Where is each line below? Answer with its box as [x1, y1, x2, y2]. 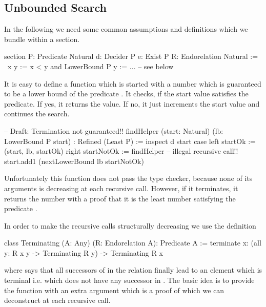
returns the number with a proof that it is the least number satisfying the [4, 193, 236, 203]
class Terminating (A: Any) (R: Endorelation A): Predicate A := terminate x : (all [4, 237, 261, 248]
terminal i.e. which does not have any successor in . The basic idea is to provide [4, 275, 255, 285]
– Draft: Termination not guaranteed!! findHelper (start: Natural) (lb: [4, 125, 223, 136]
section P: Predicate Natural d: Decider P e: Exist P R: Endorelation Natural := [4, 51, 258, 62]
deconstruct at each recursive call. [4, 295, 111, 305]
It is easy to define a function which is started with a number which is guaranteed [4, 78, 261, 89]
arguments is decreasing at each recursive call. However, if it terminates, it [4, 182, 238, 193]
